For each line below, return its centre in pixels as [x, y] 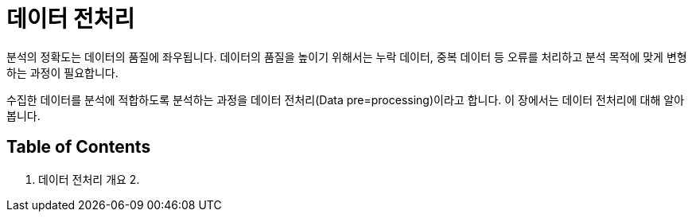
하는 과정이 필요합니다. [62, 72]
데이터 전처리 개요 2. [89, 179]
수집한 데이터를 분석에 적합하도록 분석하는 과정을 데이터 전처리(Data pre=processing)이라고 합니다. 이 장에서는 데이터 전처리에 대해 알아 [346, 99]
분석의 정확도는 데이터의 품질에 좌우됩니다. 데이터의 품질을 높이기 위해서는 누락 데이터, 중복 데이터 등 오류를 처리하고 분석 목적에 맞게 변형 [347, 56]
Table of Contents [79, 147]
